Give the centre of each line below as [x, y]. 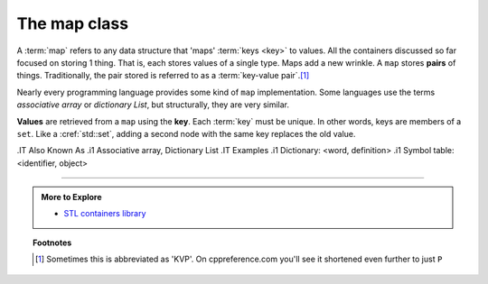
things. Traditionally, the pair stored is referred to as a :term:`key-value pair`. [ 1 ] [163, 76]
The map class [73, 23]
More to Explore [72, 197]
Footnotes [52, 243]
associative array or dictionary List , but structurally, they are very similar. [153, 105]
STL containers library [105, 214]
